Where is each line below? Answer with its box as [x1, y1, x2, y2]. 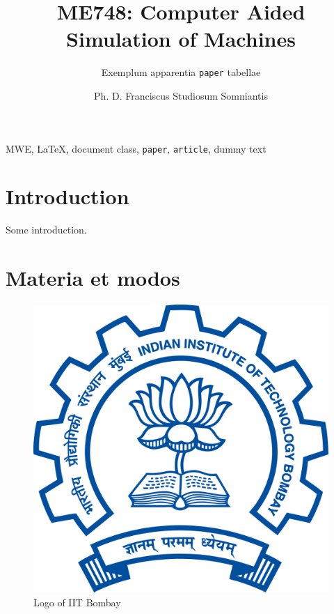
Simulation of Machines [66, 24, 296, 53]
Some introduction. [6, 222, 87, 237]
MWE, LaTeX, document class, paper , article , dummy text [6, 141, 267, 155]
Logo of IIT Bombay [33, 594, 121, 609]
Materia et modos [6, 263, 180, 292]
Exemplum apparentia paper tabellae [101, 65, 261, 79]
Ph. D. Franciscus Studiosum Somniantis [94, 88, 268, 102]
